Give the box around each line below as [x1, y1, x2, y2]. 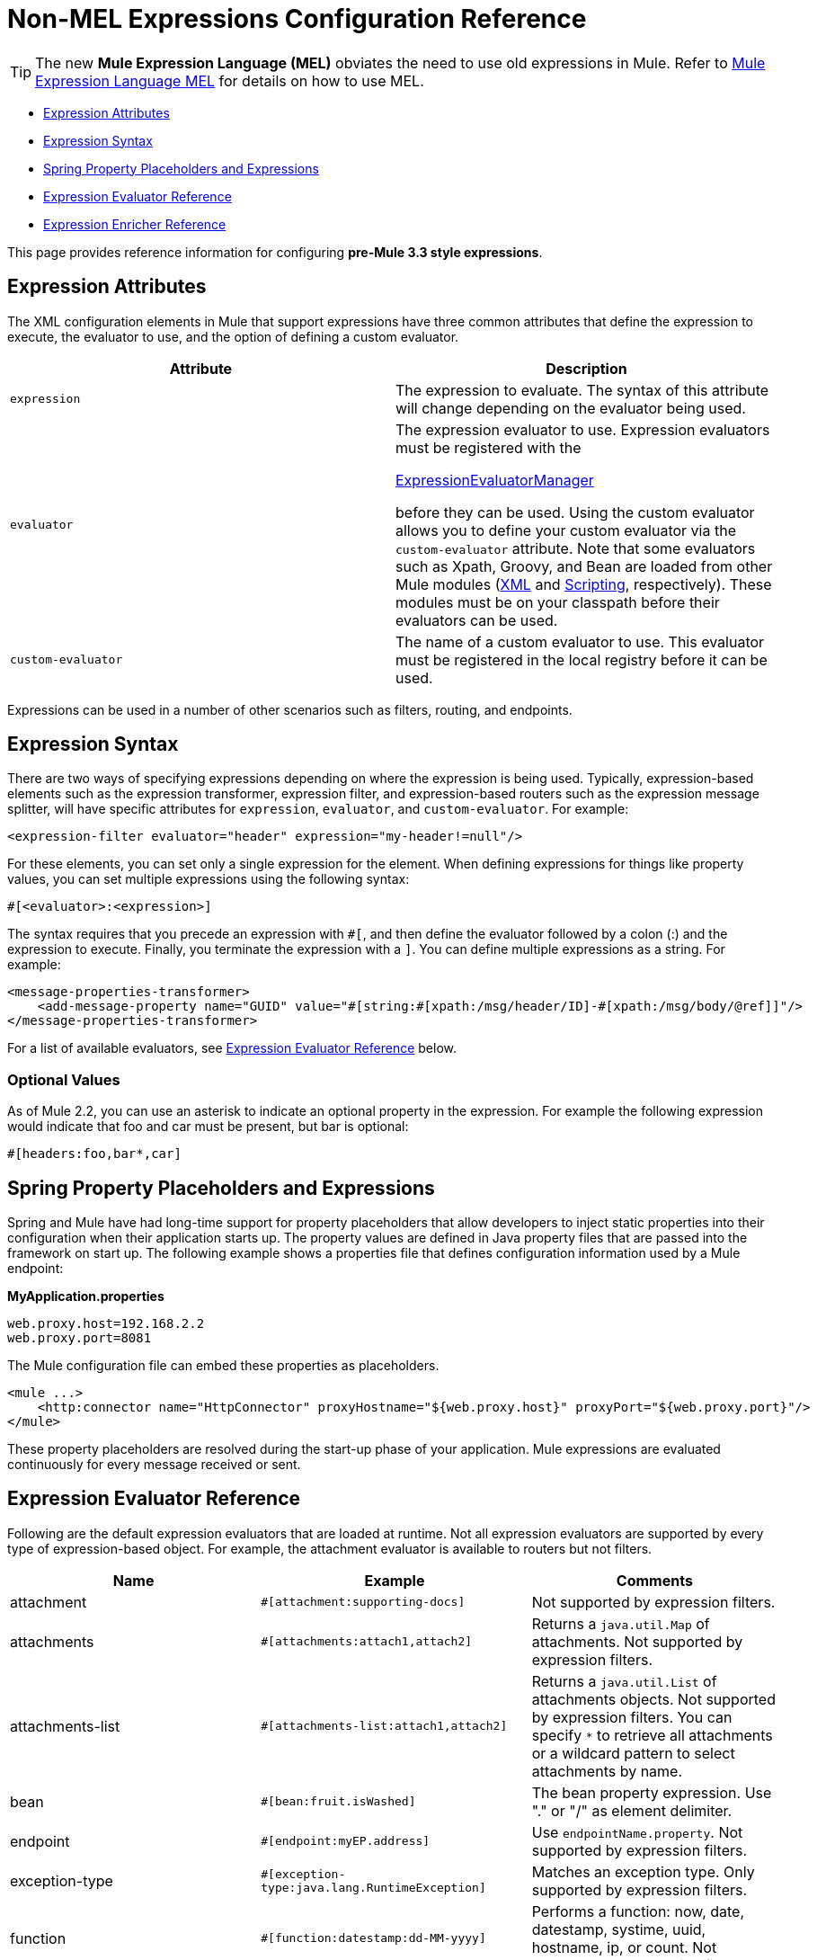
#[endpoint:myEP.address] [261, 1834, 431, 1849]
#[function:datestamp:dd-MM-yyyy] [261, 1931, 486, 1946]
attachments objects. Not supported [531, 1689, 776, 1708]
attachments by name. [531, 1761, 683, 1780]
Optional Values [7, 1070, 120, 1089]
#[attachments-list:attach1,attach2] [261, 1719, 508, 1733]
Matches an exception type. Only [531, 1862, 755, 1881]
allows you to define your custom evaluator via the [395, 521, 736, 539]
